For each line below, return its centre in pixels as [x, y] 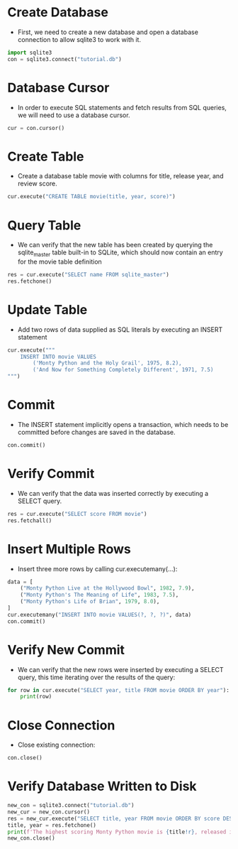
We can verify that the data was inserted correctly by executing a [113, 493]
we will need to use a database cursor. [74, 115]
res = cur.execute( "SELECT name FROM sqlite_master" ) [89, 275]
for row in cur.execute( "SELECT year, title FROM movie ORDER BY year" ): [119, 690]
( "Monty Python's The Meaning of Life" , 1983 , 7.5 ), [100, 595]
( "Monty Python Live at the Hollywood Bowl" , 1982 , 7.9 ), [107, 588]
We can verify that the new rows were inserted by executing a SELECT [121, 669]
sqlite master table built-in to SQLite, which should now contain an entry [120, 253]
